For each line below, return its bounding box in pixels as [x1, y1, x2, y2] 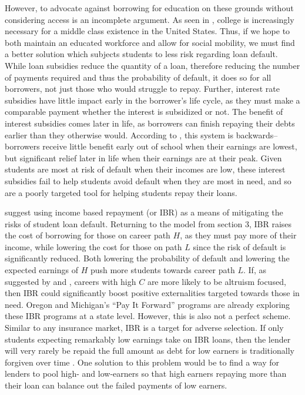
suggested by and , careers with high [5, 275, 136, 287]
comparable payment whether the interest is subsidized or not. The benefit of [5, 105, 283, 118]
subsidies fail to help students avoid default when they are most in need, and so [5, 174, 291, 187]
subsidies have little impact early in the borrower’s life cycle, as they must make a [5, 94, 300, 106]
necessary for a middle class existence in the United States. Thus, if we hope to [5, 25, 290, 37]
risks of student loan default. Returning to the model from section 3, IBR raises [5, 217, 292, 230]
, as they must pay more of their [180, 229, 297, 241]
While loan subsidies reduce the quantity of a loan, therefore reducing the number [5, 59, 300, 71]
